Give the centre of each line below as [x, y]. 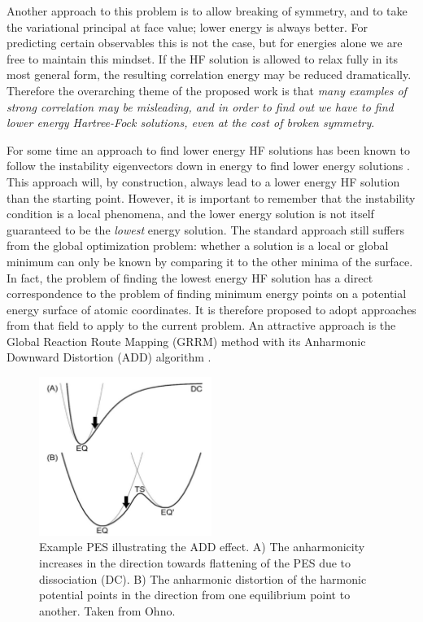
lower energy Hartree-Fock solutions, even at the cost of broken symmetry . [191, 123]
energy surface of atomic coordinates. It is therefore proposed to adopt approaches [211, 309]
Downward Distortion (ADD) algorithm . [109, 357]
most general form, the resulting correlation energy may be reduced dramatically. [209, 74]
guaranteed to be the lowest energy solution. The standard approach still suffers [205, 229]
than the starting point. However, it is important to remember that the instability [211, 197]
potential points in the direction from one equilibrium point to [195, 595]
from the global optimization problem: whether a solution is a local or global [198, 245]
